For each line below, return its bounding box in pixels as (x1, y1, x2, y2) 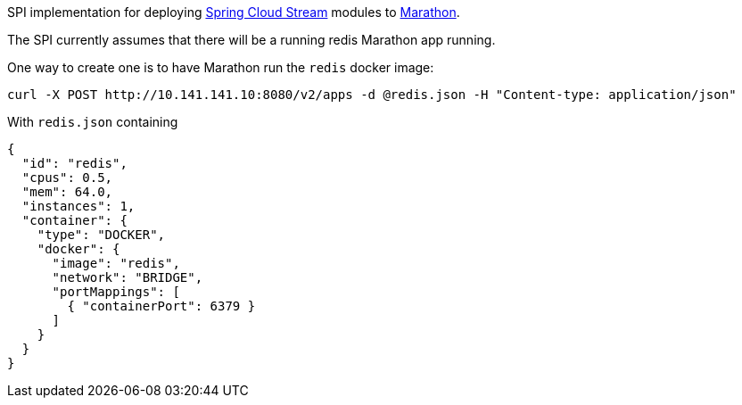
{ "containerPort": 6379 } (67, 299, 256, 313)
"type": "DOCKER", (37, 227, 166, 242)
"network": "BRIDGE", (52, 270, 203, 285)
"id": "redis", (21, 156, 128, 170)
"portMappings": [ (52, 285, 180, 299)
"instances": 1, (21, 199, 136, 213)
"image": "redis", (52, 256, 180, 270)
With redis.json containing (7, 114, 178, 129)
